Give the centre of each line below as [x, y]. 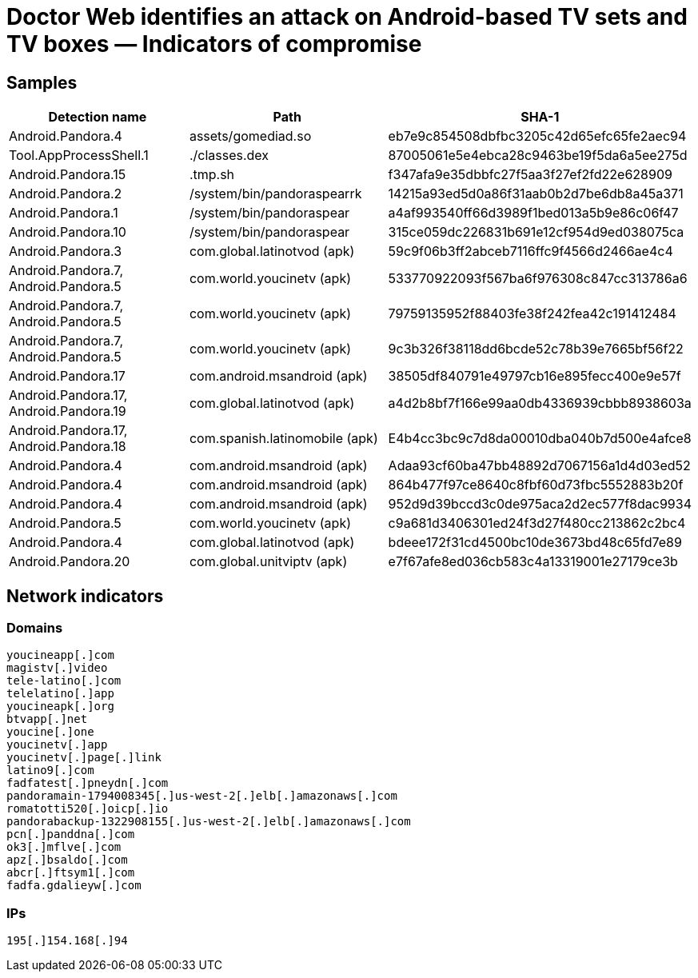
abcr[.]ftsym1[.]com [71, 873]
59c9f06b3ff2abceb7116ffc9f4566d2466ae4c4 [530, 251]
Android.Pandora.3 [66, 251]
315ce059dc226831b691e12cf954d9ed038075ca [536, 232]
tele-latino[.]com [64, 681]
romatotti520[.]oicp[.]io [88, 809]
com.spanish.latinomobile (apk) [283, 439]
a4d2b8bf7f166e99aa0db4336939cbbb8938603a [540, 403]
